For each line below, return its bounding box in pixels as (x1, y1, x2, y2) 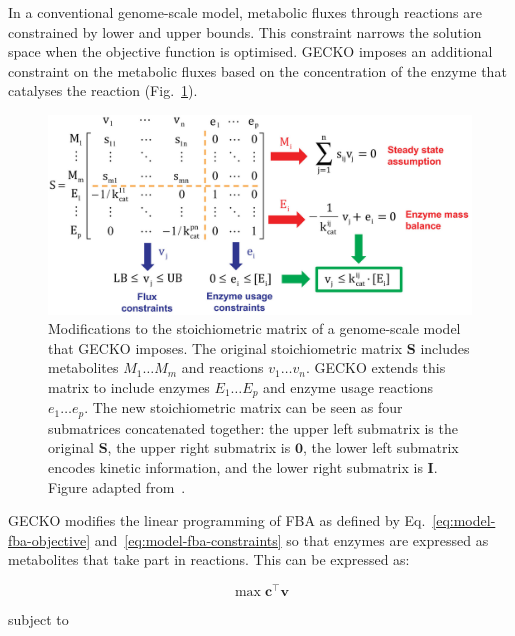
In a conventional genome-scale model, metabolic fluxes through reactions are (8, 2, 482, 22)
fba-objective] (8, 529, 91, 550)
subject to (8, 609, 69, 630)
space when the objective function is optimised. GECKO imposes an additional (8, 41, 493, 62)
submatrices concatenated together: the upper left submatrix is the (48, 417, 458, 438)
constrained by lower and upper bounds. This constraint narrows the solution (8, 21, 482, 42)
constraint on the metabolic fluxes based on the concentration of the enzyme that (8, 60, 507, 81)
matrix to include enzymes (48, 376, 210, 397)
